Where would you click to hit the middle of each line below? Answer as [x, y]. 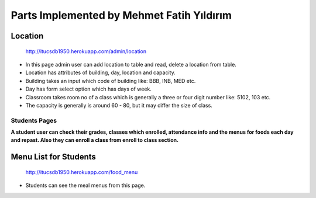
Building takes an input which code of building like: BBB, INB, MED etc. [111, 81]
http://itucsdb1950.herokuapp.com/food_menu [82, 172]
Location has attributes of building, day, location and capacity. [100, 72]
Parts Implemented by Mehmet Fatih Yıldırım [121, 15]
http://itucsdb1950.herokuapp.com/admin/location [86, 51]
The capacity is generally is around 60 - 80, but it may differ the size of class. [119, 105]
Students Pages [34, 120]
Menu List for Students [54, 157]
